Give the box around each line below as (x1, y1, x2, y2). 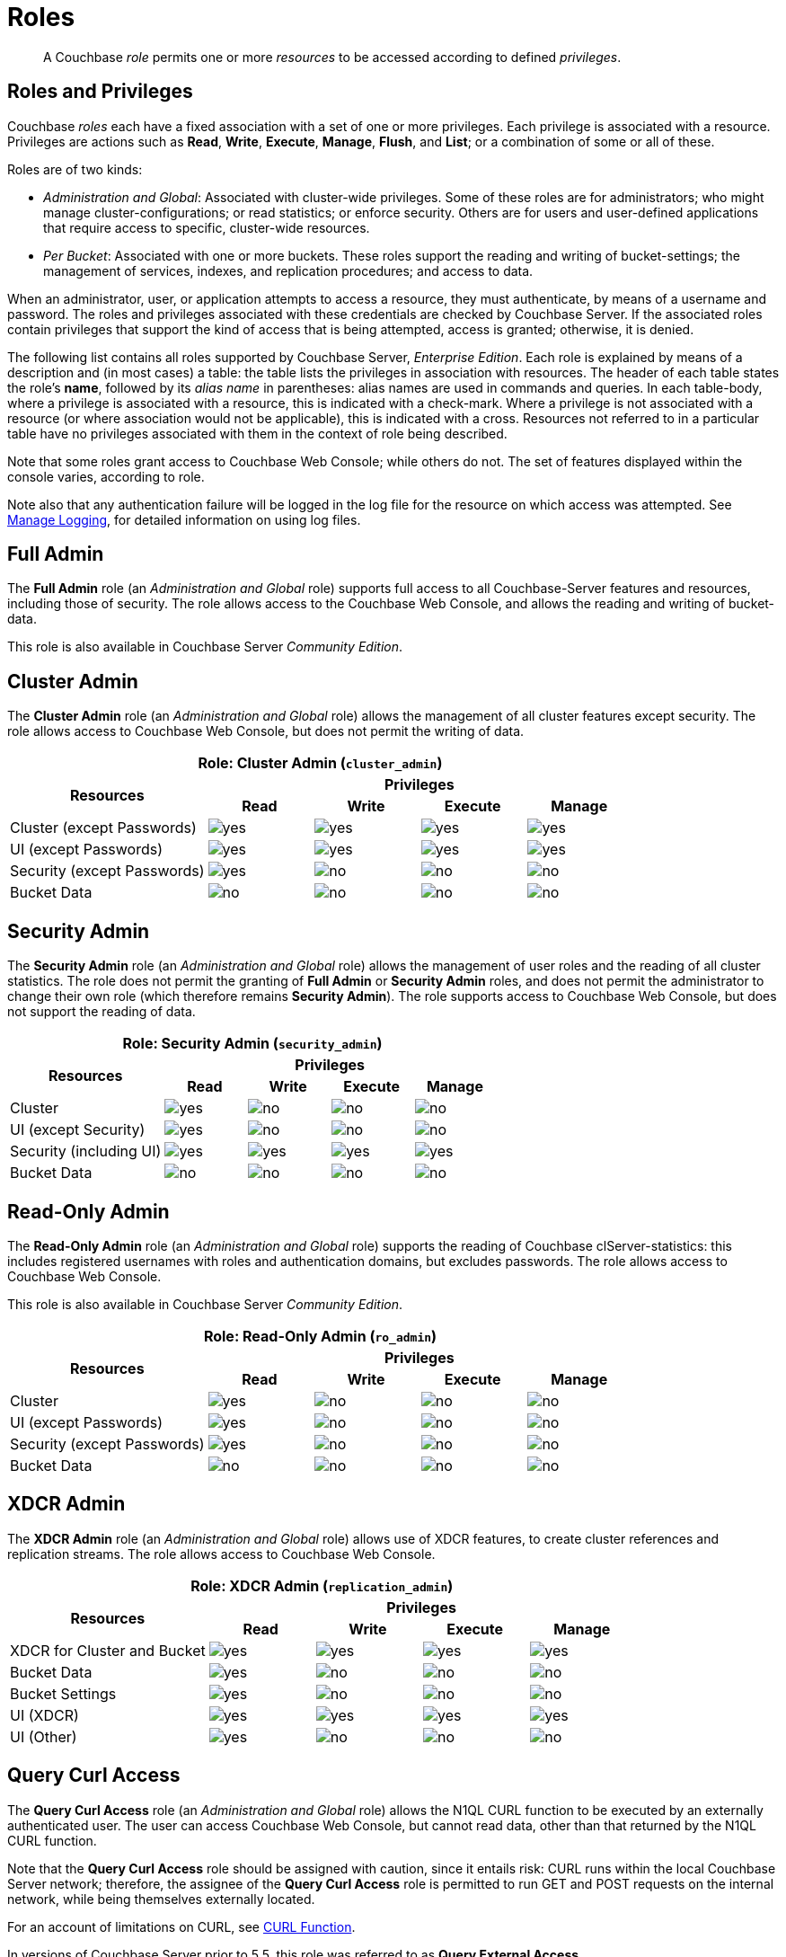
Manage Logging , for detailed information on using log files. (7, 511, 361, 527)
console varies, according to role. (7, 468, 205, 484)
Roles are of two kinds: (7, 161, 143, 177)
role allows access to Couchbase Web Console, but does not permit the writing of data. (7, 723, 525, 739)
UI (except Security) (10, 1120, 146, 1139)
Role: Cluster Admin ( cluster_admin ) (198, 754, 443, 773)
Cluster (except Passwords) (10, 819, 197, 837)
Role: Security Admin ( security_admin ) (122, 1034, 383, 1053)
